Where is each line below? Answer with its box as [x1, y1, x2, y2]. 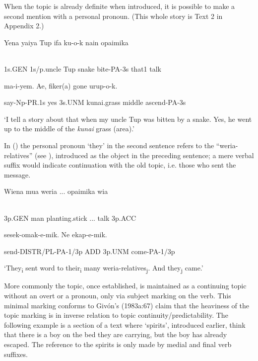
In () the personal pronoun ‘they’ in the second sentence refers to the [4, 140, 214, 150]
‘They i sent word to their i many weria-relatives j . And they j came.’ [4, 263, 203, 274]
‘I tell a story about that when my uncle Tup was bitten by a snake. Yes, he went [4, 113, 252, 124]
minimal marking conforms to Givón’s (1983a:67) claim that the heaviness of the [4, 300, 249, 310]
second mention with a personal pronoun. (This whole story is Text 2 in [4, 10, 223, 21]
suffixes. [4, 349, 28, 359]
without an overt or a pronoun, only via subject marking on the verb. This [4, 290, 231, 300]
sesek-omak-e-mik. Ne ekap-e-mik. [4, 229, 107, 240]
